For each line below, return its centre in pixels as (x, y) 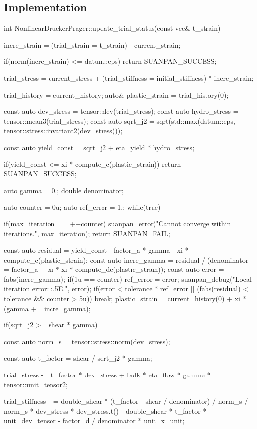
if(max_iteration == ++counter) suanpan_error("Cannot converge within (118, 223)
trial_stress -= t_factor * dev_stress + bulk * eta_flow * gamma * (107, 375)
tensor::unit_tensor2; (36, 384)
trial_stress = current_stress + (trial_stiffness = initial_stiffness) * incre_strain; (129, 78)
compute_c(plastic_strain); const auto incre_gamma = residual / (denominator (126, 259)
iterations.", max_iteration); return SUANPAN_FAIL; (87, 233)
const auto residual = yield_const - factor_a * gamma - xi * (96, 250)
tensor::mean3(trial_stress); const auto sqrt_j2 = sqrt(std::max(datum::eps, (120, 121)
